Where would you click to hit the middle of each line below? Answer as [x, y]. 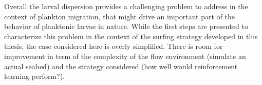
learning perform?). [34, 76]
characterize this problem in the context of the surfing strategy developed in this [131, 36]
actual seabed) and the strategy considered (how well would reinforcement [121, 66]
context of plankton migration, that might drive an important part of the [119, 16]
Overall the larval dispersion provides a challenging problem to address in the [126, 6]
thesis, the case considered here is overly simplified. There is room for [114, 46]
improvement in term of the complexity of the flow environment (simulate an [125, 56]
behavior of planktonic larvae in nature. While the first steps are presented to [126, 26]
